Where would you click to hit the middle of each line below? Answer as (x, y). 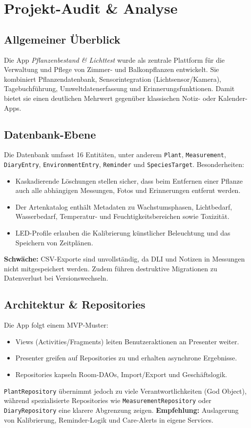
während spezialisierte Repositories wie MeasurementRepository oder (108, 400)
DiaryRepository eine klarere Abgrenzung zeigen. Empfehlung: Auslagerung (121, 410)
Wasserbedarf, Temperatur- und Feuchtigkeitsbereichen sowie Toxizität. (122, 216)
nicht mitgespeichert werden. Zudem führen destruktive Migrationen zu (111, 268)
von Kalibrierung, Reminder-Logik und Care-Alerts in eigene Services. (109, 419)
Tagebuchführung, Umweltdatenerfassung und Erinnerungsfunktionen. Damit (119, 88)
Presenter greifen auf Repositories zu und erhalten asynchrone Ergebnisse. (126, 358)
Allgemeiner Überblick (62, 39)
